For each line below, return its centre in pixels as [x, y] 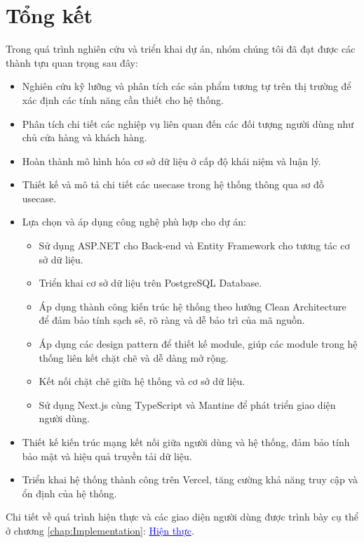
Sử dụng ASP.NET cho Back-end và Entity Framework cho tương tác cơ [194, 246]
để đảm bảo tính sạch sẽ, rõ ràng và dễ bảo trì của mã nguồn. [172, 320]
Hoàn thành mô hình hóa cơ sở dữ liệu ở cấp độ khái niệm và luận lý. [171, 161]
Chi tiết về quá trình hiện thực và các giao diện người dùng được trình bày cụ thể [182, 517]
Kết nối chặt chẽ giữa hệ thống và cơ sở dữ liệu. [142, 381]
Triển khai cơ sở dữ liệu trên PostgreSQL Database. [150, 283]
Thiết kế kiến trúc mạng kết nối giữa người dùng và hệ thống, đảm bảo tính [186, 442]
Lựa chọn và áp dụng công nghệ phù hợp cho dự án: [134, 222]
